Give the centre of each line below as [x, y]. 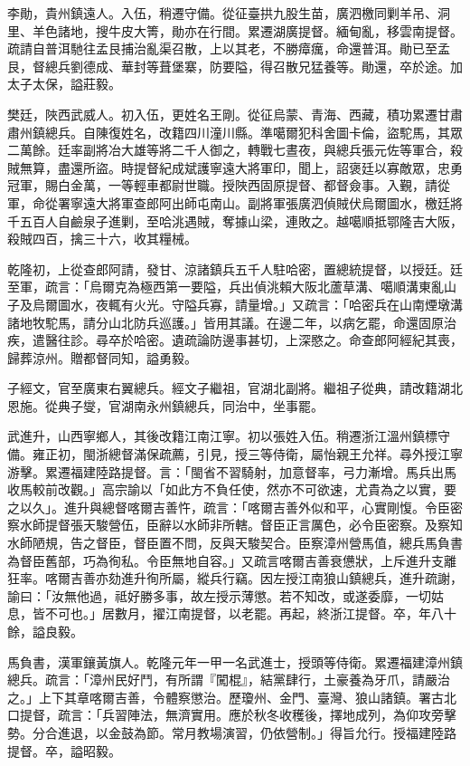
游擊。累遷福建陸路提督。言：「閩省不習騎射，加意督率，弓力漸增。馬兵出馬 [232, 471]
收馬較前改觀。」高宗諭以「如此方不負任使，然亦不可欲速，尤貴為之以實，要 [232, 489]
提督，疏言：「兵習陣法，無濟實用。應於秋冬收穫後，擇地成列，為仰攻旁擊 [238, 715]
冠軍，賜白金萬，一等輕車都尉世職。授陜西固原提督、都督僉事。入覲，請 [222, 185]
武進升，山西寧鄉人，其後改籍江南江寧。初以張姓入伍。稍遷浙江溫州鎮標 [222, 436]
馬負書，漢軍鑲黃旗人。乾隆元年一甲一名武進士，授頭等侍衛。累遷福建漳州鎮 [235, 661]
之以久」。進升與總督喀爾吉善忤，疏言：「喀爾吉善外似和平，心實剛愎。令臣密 [235, 507]
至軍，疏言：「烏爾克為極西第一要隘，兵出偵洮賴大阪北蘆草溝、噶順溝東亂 [226, 287]
